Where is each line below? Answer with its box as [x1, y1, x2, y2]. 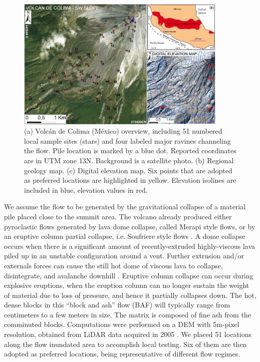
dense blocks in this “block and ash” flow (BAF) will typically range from [4, 299, 230, 310]
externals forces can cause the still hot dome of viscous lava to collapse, [4, 260, 223, 270]
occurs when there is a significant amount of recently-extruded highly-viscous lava [4, 240, 255, 251]
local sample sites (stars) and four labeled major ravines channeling [24, 135, 231, 146]
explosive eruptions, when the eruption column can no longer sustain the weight [4, 280, 249, 290]
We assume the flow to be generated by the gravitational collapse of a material [4, 201, 246, 212]
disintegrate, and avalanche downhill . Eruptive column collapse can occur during [4, 270, 253, 280]
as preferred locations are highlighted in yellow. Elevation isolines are [24, 175, 236, 185]
